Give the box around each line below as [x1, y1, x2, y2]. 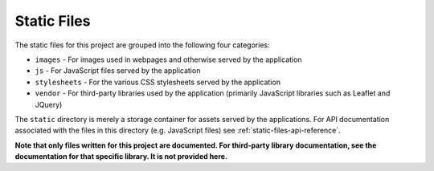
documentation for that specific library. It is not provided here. [14, 152, 228, 161]
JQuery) [35, 100, 63, 109]
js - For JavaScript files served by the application [35, 66, 201, 75]
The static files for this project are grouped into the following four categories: [14, 40, 270, 50]
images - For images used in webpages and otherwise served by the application [35, 55, 302, 64]
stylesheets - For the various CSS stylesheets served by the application [35, 77, 281, 87]
